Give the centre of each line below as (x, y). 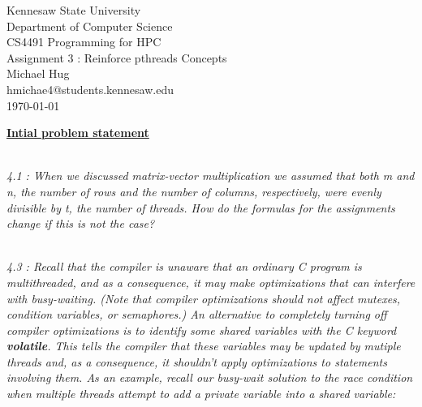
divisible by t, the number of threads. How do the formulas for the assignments (201, 207)
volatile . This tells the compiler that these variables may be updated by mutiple (204, 346)
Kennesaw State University (74, 10)
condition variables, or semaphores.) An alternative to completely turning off (197, 314)
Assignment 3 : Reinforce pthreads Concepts (117, 57)
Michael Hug (38, 73)
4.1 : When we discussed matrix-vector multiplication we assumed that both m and (211, 176)
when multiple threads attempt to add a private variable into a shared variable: (201, 394)
